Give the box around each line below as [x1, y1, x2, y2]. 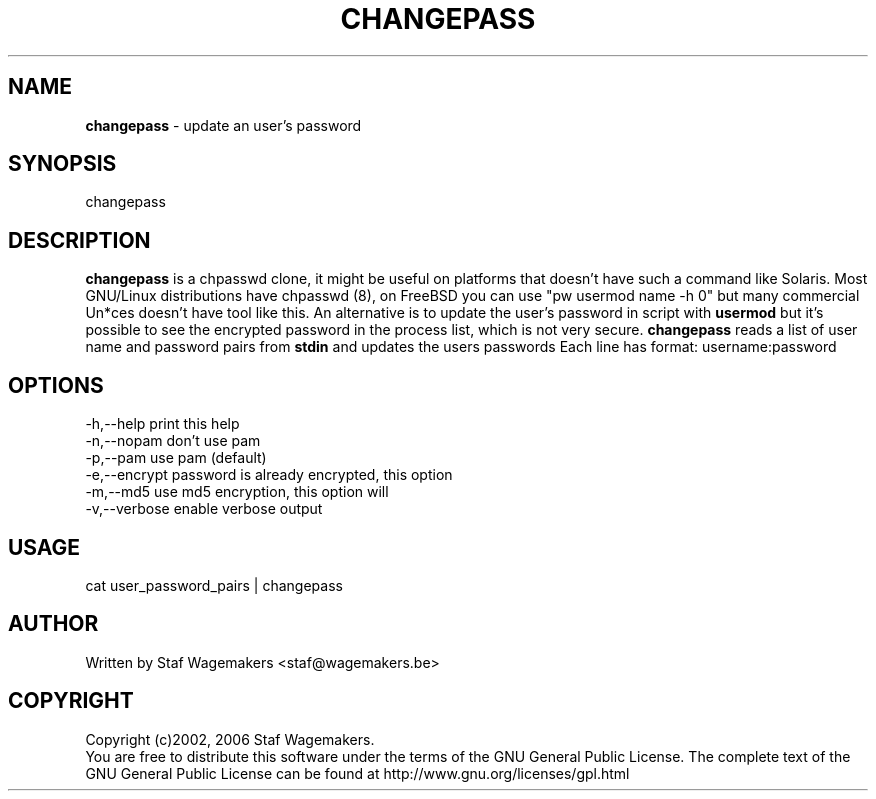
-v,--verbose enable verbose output [85, 500, 323, 518]
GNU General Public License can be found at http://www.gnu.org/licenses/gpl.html [85, 764, 630, 782]
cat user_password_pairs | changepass [85, 576, 343, 594]
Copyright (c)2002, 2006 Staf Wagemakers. [85, 730, 375, 748]
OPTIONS [8, 372, 104, 398]
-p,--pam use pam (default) [85, 449, 267, 467]
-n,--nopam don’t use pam [85, 432, 261, 450]
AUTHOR [8, 611, 99, 637]
